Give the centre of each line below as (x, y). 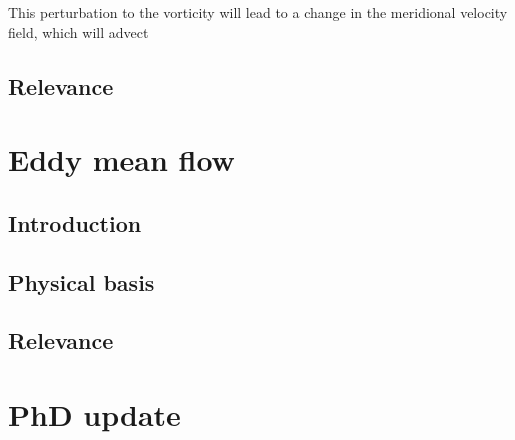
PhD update (94, 413)
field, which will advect (78, 31)
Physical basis (81, 281)
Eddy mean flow (121, 159)
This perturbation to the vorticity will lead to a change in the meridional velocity (258, 12)
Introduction (75, 222)
